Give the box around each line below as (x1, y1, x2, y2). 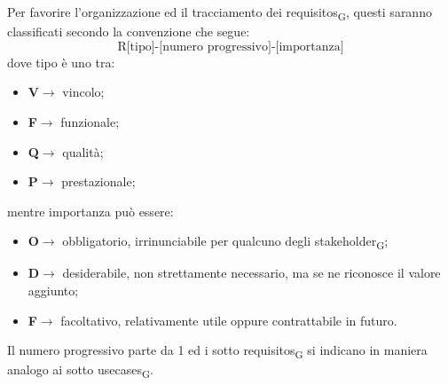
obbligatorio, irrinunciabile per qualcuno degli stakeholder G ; (62, 232, 389, 253)
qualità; (62, 142, 104, 161)
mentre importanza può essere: (7, 201, 174, 220)
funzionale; (60, 112, 120, 130)
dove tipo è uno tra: (7, 52, 115, 71)
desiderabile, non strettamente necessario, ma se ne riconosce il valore (62, 263, 441, 282)
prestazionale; (61, 172, 136, 191)
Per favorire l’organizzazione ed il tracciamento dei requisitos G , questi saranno (7, 3, 432, 23)
